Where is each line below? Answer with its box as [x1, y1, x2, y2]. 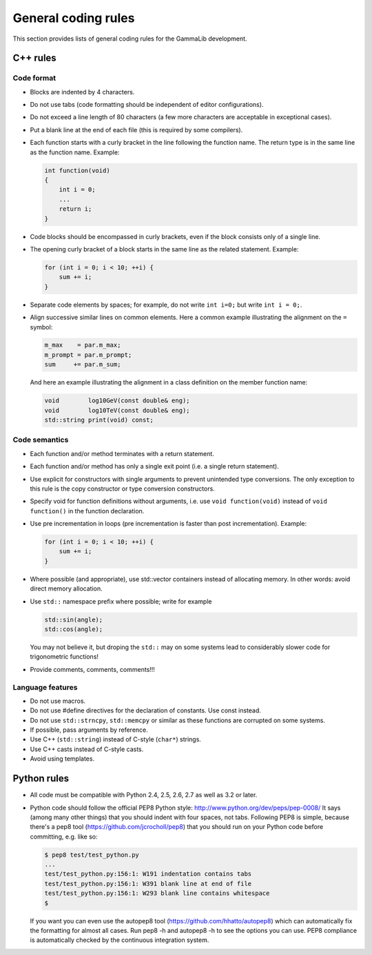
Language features [12, 682, 78, 692]
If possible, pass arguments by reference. [30, 726, 148, 734]
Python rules [12, 772, 69, 785]
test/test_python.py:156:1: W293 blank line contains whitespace [44, 890, 270, 897]
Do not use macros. [30, 697, 86, 705]
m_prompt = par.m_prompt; [44, 351, 132, 358]
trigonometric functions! [30, 653, 99, 661]
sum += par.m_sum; [44, 360, 121, 369]
